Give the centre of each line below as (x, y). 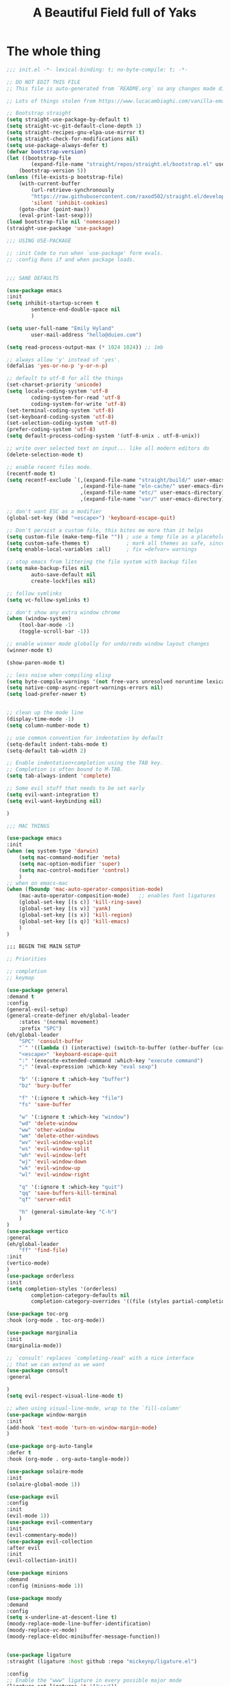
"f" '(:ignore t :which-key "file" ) (71, 1098)
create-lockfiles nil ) (64, 581)
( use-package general (37, 990)
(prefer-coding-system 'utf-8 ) (51, 430)
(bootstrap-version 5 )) (53, 171)
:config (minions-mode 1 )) (45, 1586)
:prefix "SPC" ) (41, 1029)
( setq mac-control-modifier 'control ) (74, 870)
